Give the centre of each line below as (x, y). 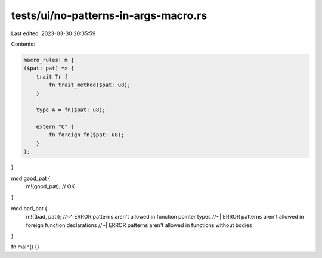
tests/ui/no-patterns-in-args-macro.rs (109, 15)
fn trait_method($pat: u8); (90, 85)
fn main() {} (25, 247)
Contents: (23, 44)
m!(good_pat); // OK (50, 186)
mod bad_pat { (29, 208)
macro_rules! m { (49, 60)
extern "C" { (55, 127)
